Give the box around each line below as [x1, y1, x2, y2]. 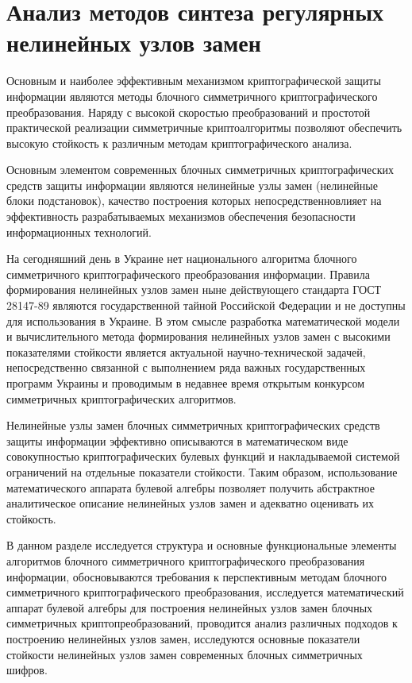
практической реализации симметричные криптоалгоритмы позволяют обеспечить [6, 119, 402, 136]
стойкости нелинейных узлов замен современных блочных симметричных [6, 646, 363, 662]
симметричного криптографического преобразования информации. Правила [6, 265, 370, 282]
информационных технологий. [6, 223, 152, 240]
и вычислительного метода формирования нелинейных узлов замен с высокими [6, 328, 391, 345]
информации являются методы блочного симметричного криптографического [6, 87, 378, 104]
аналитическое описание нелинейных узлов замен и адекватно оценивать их [6, 495, 374, 511]
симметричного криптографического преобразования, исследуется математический [6, 584, 404, 600]
